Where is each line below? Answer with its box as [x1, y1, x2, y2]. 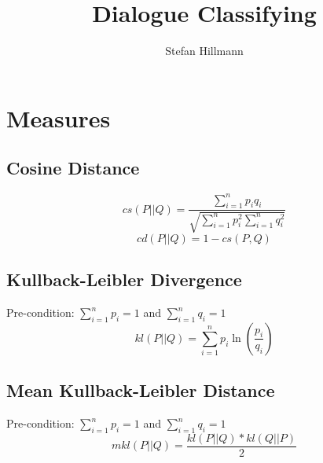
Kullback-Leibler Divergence [6, 267, 242, 292]
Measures [6, 101, 111, 134]
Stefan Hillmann [165, 42, 244, 59]
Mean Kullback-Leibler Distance [6, 378, 275, 402]
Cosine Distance [6, 156, 140, 180]
